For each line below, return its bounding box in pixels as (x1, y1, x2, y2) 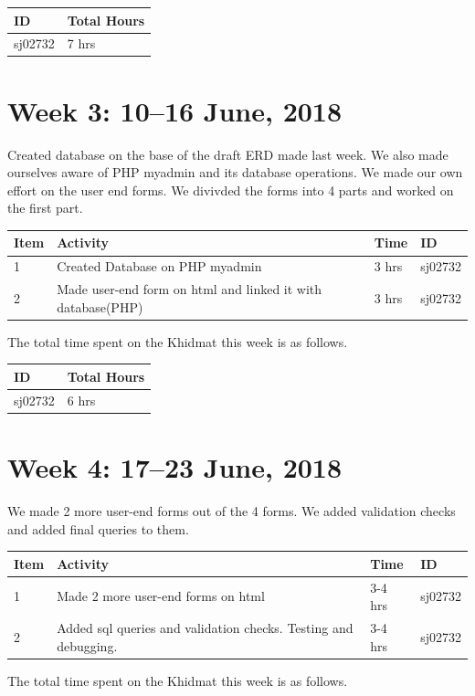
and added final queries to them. (7, 519, 189, 538)
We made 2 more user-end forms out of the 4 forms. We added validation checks (7, 501, 456, 520)
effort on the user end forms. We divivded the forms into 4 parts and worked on (7, 180, 454, 199)
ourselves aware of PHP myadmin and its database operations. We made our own (7, 163, 463, 182)
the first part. (7, 198, 83, 217)
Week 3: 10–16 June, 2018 (7, 91, 343, 129)
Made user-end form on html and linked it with (57, 279, 322, 299)
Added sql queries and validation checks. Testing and (57, 617, 354, 637)
